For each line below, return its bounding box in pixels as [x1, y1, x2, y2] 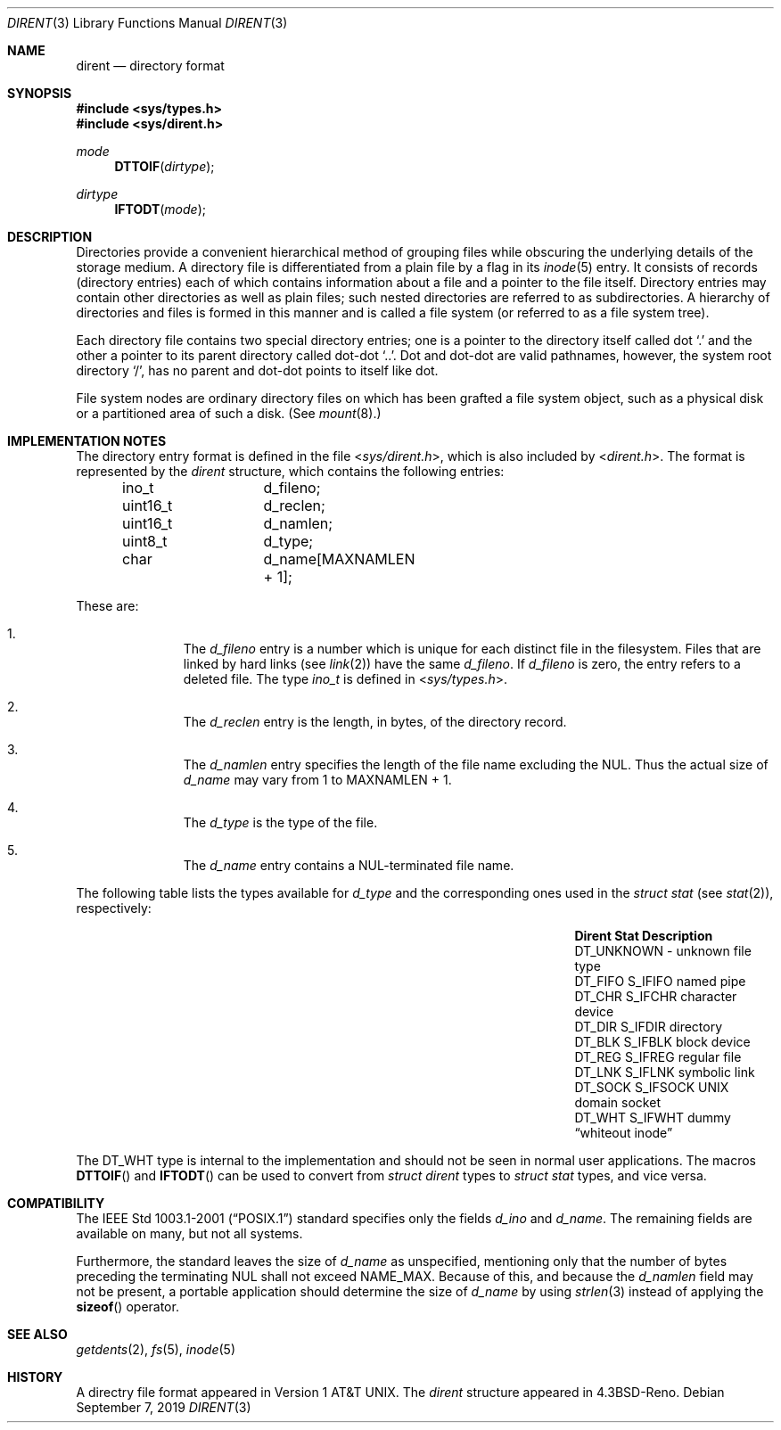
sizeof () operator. [76, 1299, 179, 1314]
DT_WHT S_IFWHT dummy [574, 1110, 731, 1125]
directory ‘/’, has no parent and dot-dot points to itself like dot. [76, 363, 439, 378]
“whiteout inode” [574, 1125, 673, 1140]
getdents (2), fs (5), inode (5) [76, 1342, 236, 1357]
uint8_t [122, 532, 168, 550]
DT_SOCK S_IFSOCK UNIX [574, 1080, 729, 1095]
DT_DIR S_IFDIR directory [574, 1019, 723, 1034]
